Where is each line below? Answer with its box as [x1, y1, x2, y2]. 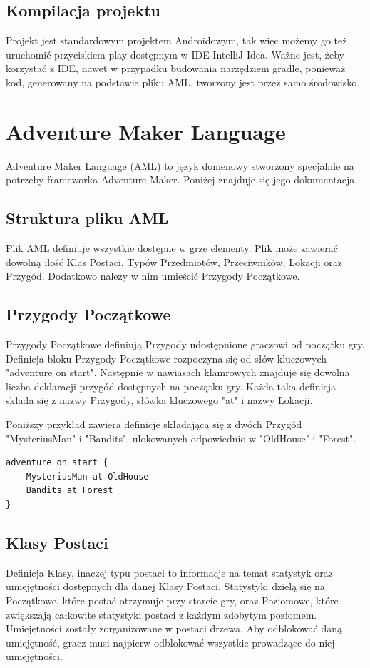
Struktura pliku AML [6, 207, 169, 229]
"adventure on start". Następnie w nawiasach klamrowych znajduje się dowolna [6, 365, 350, 380]
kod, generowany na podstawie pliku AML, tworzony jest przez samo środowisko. [6, 74, 360, 89]
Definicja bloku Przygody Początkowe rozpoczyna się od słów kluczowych [6, 350, 327, 365]
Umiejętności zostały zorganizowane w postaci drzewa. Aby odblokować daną [6, 621, 343, 636]
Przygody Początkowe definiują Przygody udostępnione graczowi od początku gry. [6, 337, 365, 352]
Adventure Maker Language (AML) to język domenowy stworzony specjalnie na [6, 158, 354, 173]
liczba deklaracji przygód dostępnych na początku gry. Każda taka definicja [6, 378, 336, 393]
